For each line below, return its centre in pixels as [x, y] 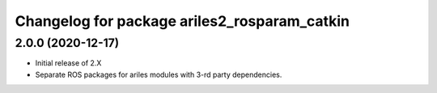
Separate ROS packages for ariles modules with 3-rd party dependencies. [159, 74]
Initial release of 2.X [68, 63]
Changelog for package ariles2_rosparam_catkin [182, 21]
